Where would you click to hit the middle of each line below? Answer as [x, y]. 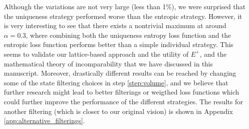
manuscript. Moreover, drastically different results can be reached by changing [120, 73]
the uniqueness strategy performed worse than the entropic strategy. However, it [123, 16]
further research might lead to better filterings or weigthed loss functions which [122, 92]
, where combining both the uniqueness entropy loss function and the [128, 35]
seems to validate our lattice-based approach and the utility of [96, 54]
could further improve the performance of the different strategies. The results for [124, 101]
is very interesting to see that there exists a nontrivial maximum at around [115, 25]
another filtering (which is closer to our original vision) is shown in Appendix [118, 111]
